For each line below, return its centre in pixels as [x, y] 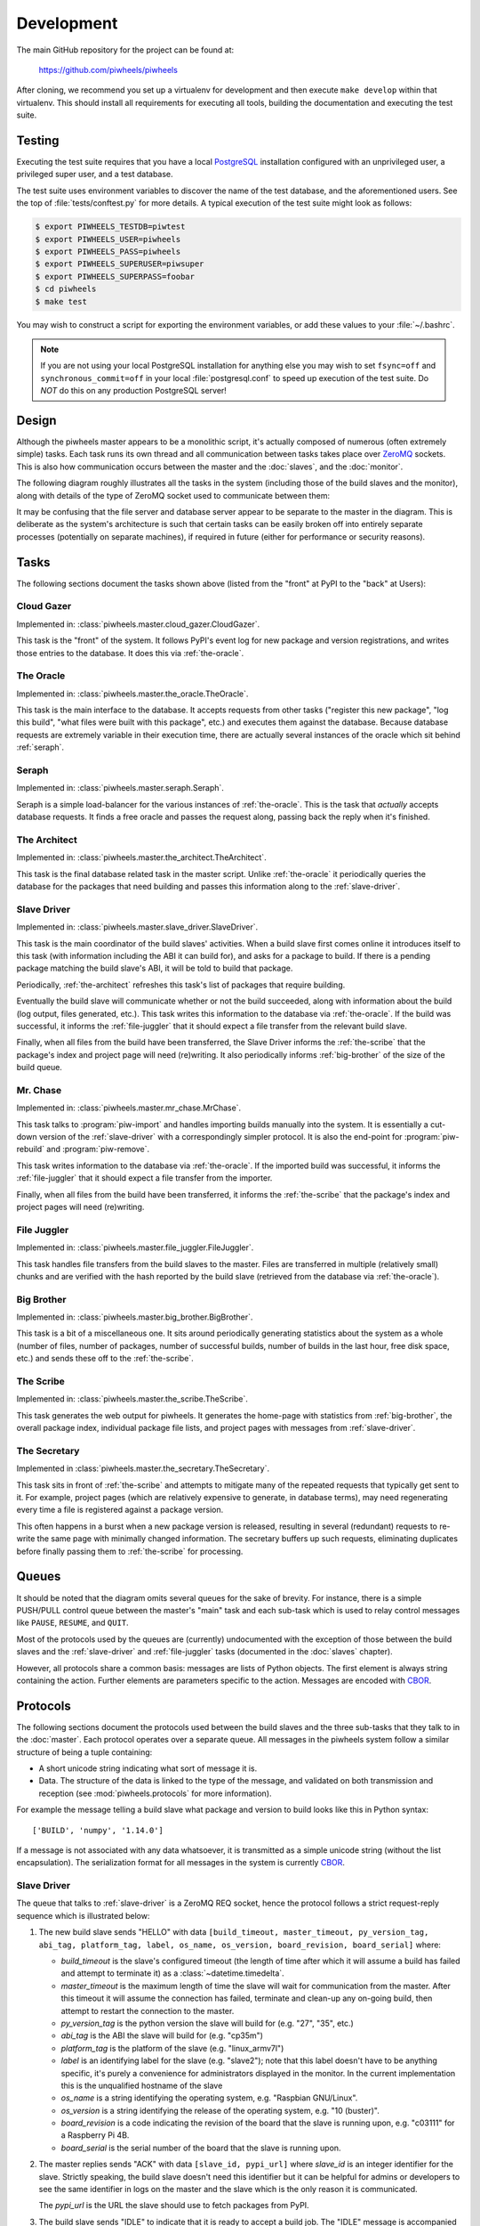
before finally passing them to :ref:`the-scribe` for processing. [130, 1551]
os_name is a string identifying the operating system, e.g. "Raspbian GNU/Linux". [209, 2098]
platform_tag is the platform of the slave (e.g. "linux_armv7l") [172, 2048]
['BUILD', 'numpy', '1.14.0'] [98, 1830]
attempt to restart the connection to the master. [148, 2011]
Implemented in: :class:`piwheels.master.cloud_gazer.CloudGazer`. [138, 624]
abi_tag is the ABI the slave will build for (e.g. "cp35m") [162, 2035]
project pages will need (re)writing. [80, 1207]
